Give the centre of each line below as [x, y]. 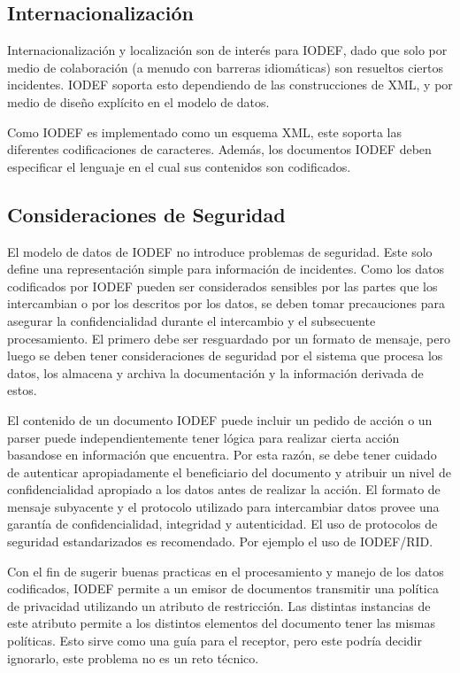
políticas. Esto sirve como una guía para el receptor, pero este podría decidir [215, 641]
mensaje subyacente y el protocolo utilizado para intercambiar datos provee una [223, 506]
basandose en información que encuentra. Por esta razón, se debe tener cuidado [222, 455]
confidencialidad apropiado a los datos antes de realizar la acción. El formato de [224, 489]
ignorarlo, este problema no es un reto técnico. [133, 658]
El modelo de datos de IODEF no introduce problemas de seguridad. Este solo [220, 251]
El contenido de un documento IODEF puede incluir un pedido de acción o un [220, 419]
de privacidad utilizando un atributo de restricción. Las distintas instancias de [219, 605]
